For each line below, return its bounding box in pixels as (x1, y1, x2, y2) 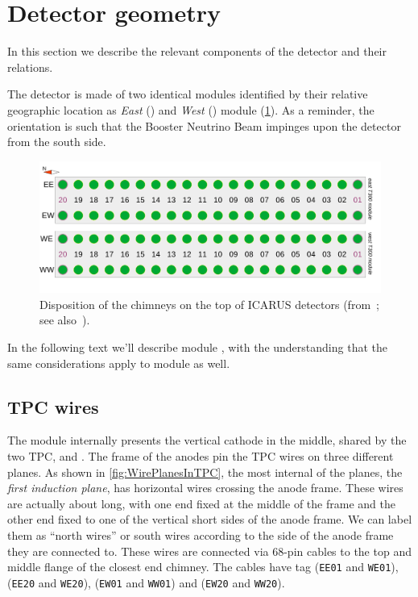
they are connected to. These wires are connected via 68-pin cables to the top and (7, 542, 412, 559)
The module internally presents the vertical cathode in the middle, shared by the (7, 432, 407, 449)
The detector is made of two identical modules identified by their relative (7, 86, 368, 102)
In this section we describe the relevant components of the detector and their (7, 43, 387, 60)
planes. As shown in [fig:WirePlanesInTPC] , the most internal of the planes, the (7, 463, 403, 480)
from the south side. (7, 133, 106, 150)
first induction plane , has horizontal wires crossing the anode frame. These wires (7, 479, 404, 496)
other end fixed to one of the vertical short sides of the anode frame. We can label (7, 511, 412, 528)
